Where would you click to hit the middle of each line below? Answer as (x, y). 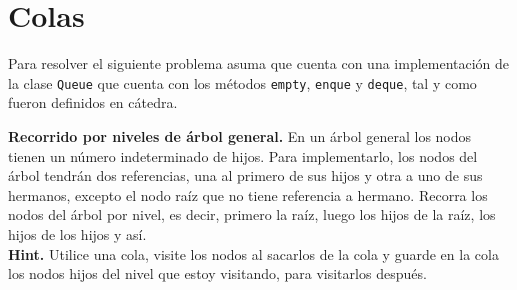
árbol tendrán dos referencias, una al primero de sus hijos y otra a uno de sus (245, 175)
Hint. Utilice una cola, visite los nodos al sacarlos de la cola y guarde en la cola (253, 253)
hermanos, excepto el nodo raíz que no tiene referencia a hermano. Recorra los (248, 194)
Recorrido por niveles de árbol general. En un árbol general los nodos (240, 135)
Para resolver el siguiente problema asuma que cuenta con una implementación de (259, 63)
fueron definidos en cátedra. (93, 102)
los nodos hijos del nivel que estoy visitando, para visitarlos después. (217, 273)
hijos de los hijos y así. (77, 233)
